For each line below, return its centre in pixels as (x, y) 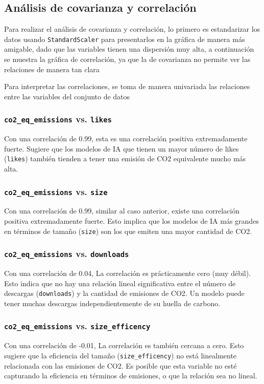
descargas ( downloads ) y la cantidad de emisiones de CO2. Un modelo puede (124, 293)
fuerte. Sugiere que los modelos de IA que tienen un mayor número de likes (122, 148)
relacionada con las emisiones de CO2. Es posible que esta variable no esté (121, 365)
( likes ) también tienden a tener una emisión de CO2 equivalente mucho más (125, 158)
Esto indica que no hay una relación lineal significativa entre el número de (120, 283)
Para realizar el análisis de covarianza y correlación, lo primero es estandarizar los (132, 29)
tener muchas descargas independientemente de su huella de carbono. (112, 303)
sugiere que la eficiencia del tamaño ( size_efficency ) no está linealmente (121, 355)
